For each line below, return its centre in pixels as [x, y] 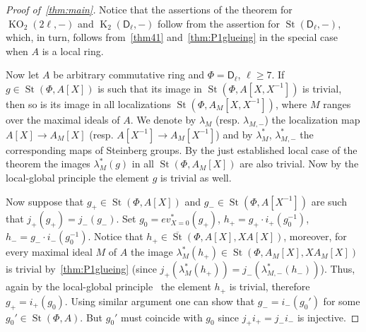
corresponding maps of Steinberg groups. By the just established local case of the [182, 149]
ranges [337, 103]
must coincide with [162, 317]
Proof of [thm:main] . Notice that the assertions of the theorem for [149, 9]
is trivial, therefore [270, 286]
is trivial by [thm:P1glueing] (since [81, 269]
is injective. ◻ [328, 317]
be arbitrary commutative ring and [129, 75]
